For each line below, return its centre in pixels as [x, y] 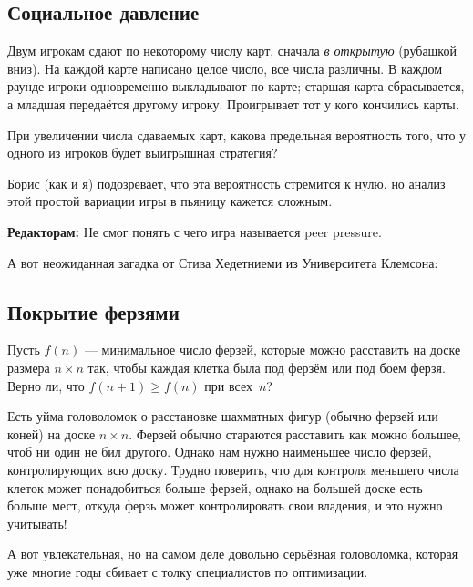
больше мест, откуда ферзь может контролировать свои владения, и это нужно [225, 505]
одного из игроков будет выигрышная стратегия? [143, 153]
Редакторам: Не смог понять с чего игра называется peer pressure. [195, 231]
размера [29, 367]
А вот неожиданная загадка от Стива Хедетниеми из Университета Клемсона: [223, 262]
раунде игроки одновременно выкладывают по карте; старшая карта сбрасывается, [236, 86]
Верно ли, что [46, 385]
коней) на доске [51, 433]
